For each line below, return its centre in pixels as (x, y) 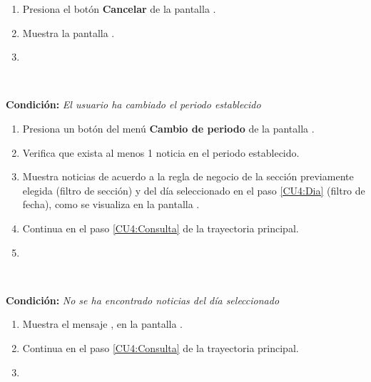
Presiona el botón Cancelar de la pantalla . (119, 9)
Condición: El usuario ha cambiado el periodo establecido (133, 104)
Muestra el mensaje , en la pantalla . (102, 324)
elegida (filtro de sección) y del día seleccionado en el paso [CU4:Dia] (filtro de (194, 190)
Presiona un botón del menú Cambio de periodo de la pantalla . (168, 128)
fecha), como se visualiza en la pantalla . (111, 204)
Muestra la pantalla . (68, 32)
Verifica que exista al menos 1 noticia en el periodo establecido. (161, 152)
